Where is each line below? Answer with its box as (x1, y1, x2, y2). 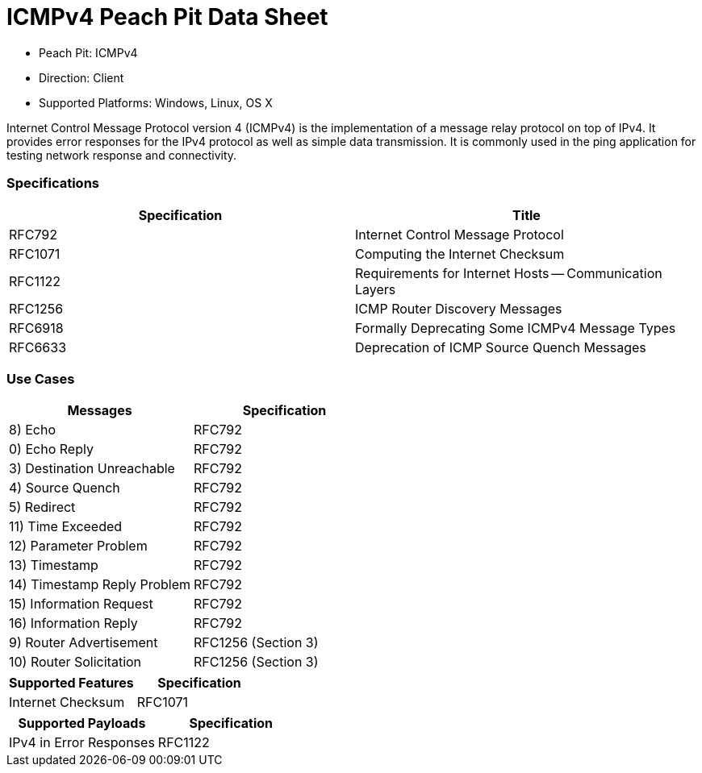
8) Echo (9, 422, 56, 438)
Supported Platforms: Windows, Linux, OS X (39, 95, 273, 110)
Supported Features (9, 675, 134, 692)
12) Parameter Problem (9, 538, 148, 555)
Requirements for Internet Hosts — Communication (355, 264, 662, 281)
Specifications (6, 175, 99, 192)
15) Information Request (9, 596, 153, 613)
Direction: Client (39, 70, 124, 85)
